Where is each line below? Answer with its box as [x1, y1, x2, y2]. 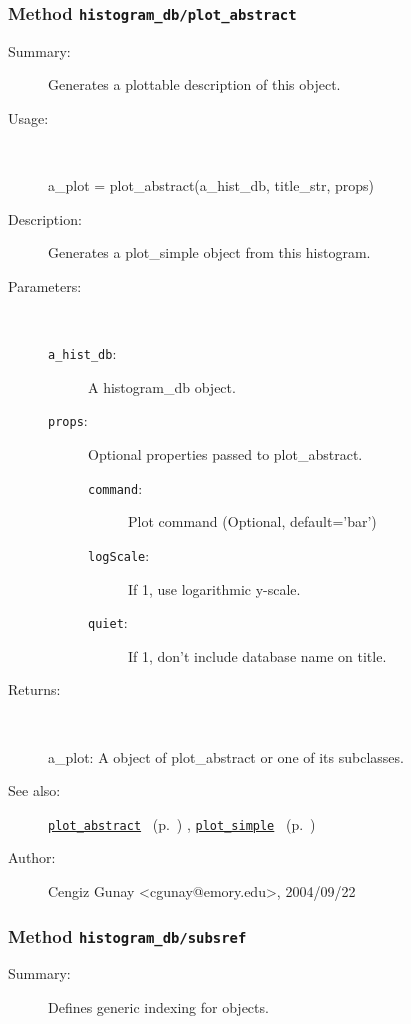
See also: [8, 780, 61, 801]
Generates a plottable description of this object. [48, 74, 341, 95]
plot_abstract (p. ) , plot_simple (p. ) [48, 813, 316, 834]
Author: [8, 847, 56, 868]
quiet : [88, 612, 128, 633]
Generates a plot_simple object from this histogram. [48, 242, 371, 263]
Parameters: [8, 275, 82, 296]
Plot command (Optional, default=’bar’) [128, 511, 377, 532]
